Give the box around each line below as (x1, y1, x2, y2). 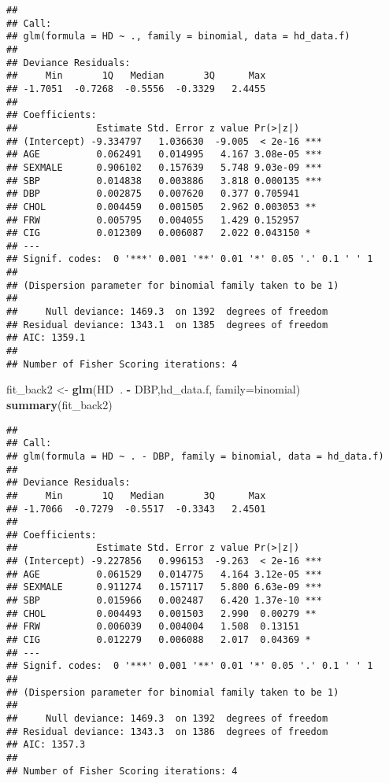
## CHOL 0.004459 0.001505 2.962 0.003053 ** (6, 201, 317, 212)
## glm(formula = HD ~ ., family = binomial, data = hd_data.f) (6, 31, 350, 42)
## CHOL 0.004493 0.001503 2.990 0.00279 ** (6, 608, 317, 619)
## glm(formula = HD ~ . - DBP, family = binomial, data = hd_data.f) (6, 450, 384, 462)
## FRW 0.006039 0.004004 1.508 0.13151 (6, 621, 300, 633)
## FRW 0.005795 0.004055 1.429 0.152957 (6, 214, 300, 226)
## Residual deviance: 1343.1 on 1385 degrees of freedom (6, 319, 328, 331)
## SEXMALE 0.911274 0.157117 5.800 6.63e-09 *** (6, 582, 322, 593)
